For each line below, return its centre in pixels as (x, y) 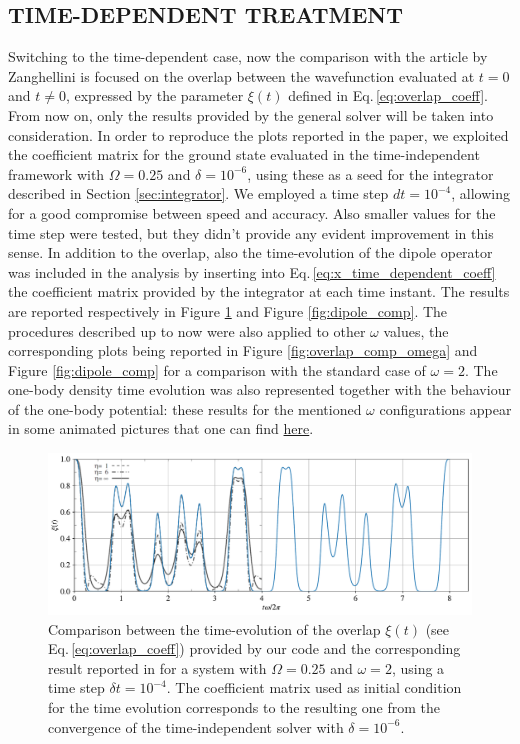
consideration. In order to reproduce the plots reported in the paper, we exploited (258, 134)
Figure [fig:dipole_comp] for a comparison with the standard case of (217, 369)
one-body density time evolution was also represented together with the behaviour (259, 389)
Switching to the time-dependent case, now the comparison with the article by (248, 56)
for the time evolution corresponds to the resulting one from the (244, 706)
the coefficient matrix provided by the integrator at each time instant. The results (259, 291)
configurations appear (445, 408)
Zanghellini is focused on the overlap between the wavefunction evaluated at (241, 75)
